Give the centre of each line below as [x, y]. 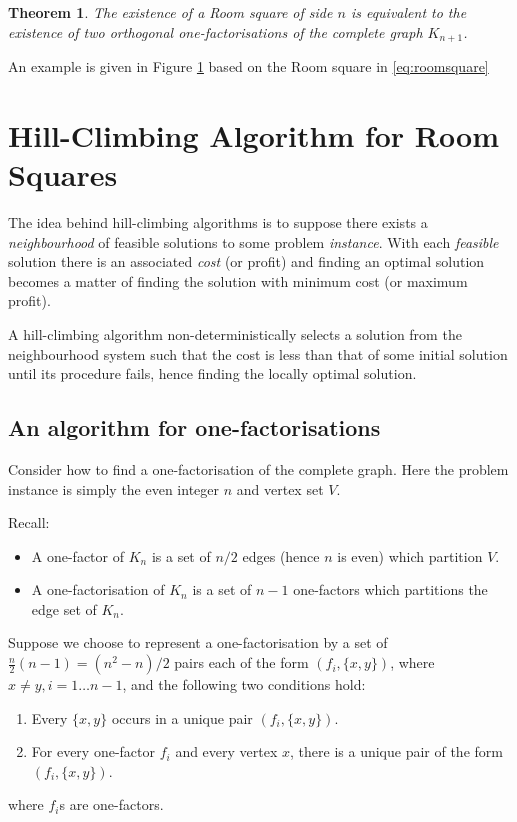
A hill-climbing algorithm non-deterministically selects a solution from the [235, 333]
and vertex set [280, 488]
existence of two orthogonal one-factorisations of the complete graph [215, 31]
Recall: [29, 522]
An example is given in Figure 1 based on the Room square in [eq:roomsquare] [248, 66]
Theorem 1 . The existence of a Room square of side [170, 12]
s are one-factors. [111, 804]
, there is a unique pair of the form [396, 751]
